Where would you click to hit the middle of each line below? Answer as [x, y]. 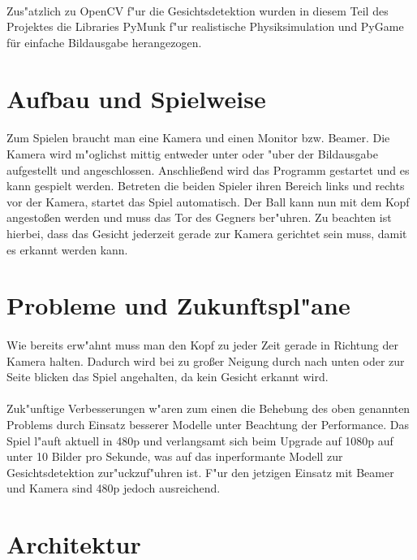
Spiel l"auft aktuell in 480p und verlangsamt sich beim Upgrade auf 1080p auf [200, 440]
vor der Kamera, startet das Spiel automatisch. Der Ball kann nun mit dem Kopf [208, 201]
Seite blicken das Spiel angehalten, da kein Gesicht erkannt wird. [168, 377]
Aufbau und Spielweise [136, 98]
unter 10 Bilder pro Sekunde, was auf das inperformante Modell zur [175, 456]
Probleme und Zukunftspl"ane [178, 305]
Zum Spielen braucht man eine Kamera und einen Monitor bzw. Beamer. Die [198, 138]
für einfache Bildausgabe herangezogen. [104, 42]
